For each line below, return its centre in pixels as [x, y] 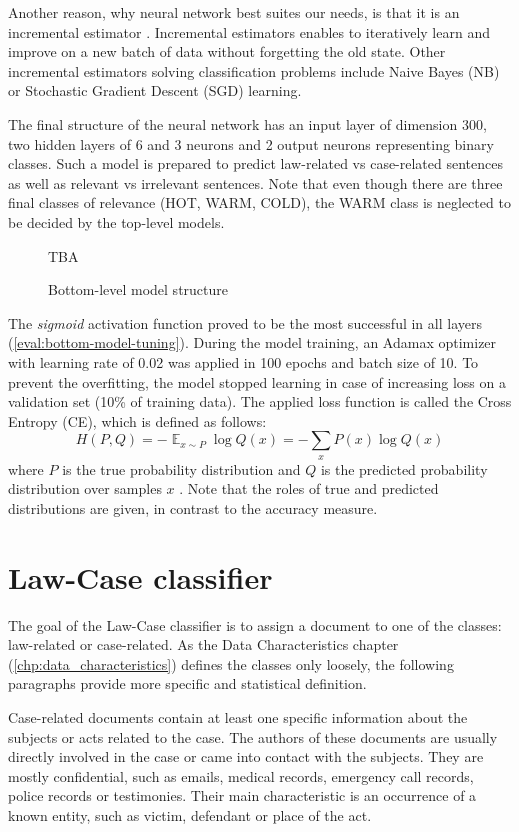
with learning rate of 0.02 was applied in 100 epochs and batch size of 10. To [243, 361]
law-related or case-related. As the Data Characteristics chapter [203, 644]
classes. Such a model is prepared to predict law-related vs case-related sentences [255, 163]
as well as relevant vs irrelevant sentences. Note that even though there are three [255, 182]
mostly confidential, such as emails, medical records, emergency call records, [241, 775]
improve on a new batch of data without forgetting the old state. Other [227, 51]
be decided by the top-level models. [116, 221]
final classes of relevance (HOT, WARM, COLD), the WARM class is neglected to [259, 202]
